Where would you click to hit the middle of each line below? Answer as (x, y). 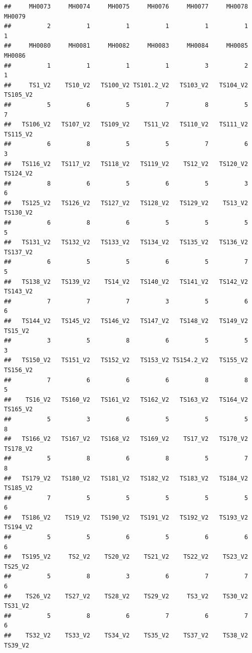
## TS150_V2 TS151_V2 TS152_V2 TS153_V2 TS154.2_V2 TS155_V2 (126, 360)
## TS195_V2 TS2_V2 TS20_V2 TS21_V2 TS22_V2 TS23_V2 (126, 557)
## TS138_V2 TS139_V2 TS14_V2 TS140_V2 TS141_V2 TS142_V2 (126, 282)
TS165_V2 (19, 410)
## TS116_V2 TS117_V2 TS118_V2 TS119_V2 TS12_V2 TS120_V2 (126, 164)
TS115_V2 (19, 134)
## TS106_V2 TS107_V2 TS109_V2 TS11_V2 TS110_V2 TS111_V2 (126, 125)
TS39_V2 (17, 645)
